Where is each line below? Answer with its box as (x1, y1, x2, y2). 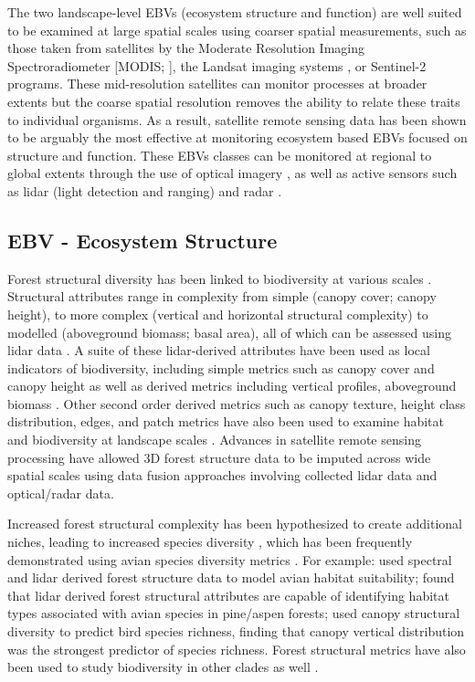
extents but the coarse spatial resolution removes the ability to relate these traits (7, 91, 460, 110)
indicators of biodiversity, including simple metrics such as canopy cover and (7, 358, 435, 377)
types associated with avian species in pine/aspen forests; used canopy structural (7, 603, 460, 623)
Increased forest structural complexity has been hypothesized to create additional (7, 514, 462, 533)
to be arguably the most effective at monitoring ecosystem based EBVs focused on (7, 128, 468, 147)
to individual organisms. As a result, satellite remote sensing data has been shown (7, 110, 467, 129)
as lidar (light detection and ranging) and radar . (7, 181, 282, 200)
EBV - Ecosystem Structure (7, 226, 278, 254)
